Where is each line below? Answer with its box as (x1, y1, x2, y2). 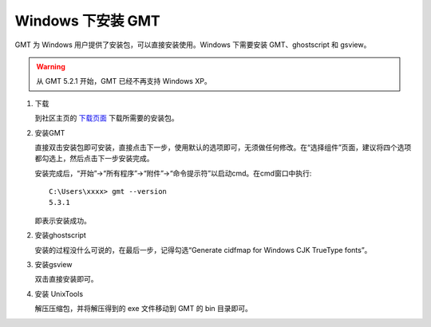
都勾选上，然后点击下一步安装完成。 (34, 154, 154, 163)
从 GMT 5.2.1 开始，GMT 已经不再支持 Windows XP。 (36, 77, 212, 86)
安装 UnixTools (34, 289, 84, 298)
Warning (36, 61, 65, 71)
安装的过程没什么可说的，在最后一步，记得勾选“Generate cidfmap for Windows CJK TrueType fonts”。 (34, 245, 372, 254)
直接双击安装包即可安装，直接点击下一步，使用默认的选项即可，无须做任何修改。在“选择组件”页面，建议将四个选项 (34, 142, 412, 152)
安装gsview (34, 260, 73, 270)
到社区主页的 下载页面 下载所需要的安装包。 (34, 113, 179, 123)
